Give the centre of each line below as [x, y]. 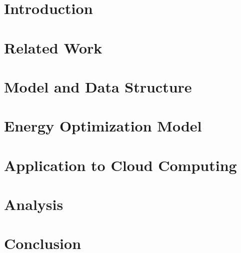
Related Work [53, 47]
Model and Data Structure [98, 86]
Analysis [34, 204]
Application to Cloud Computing [120, 165]
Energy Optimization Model [103, 126]
